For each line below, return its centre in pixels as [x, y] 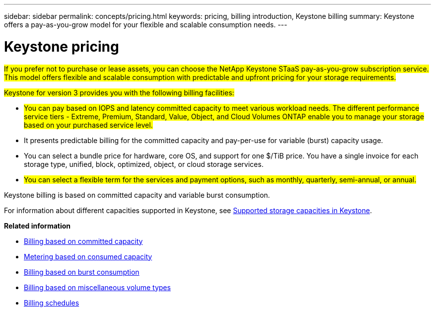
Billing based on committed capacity [83, 241]
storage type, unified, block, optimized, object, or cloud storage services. [144, 164]
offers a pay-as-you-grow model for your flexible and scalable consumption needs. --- [146, 25]
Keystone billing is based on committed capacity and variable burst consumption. [137, 195]
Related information [37, 226]
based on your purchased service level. [88, 125]
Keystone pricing [62, 46]
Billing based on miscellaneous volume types [97, 287]
